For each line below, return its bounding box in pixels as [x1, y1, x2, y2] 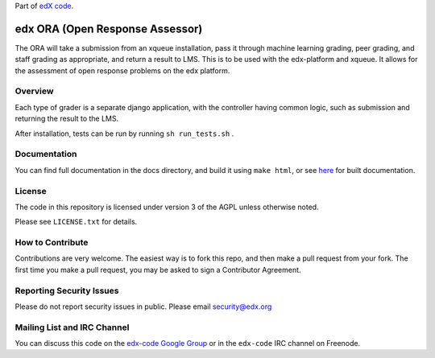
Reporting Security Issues [14, 285, 119, 296]
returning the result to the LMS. [14, 113, 119, 124]
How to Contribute [14, 237, 89, 249]
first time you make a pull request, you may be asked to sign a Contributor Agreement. [14, 265, 301, 274]
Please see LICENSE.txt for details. [14, 217, 138, 227]
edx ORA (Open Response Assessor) [14, 22, 203, 35]
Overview [14, 85, 54, 97]
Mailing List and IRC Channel [14, 322, 130, 333]
